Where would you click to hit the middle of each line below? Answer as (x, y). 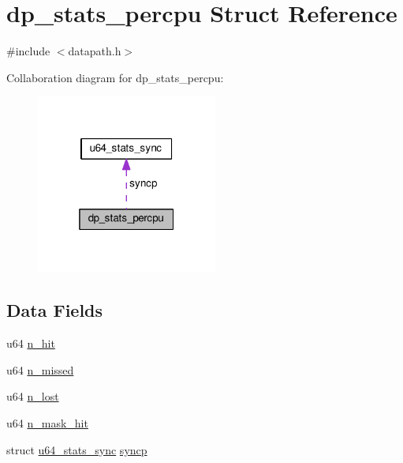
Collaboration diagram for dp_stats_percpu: (115, 77)
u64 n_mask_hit (47, 423)
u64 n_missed (40, 369)
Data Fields (55, 310)
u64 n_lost (33, 396)
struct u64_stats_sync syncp (77, 449)
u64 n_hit (31, 343)
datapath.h (95, 51)
